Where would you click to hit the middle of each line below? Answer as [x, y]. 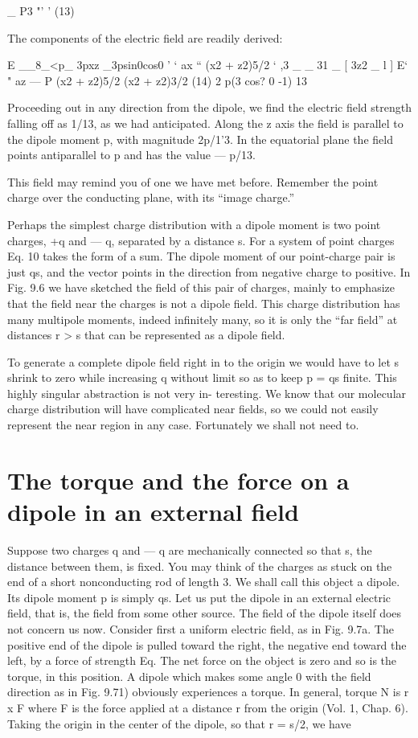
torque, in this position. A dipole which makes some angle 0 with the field [189, 676]
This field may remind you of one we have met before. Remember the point [193, 181]
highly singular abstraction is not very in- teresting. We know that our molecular [207, 393]
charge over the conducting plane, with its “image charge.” [151, 197]
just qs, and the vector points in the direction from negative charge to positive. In [209, 271]
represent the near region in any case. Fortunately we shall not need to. [183, 425]
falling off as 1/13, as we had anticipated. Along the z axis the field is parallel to [205, 123]
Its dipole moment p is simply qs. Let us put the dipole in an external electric [199, 597]
